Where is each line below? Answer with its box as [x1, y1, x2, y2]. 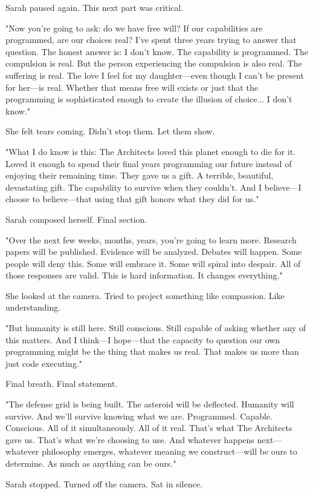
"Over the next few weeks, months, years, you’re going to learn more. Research [5, 233, 297, 246]
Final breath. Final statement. [5, 377, 118, 390]
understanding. [5, 301, 61, 314]
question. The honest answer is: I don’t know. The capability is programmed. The [5, 45, 308, 58]
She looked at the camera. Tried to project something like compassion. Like [5, 289, 285, 301]
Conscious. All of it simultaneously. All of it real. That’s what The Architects [5, 421, 292, 434]
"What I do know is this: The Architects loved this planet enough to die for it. [5, 145, 296, 157]
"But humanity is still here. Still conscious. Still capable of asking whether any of [5, 321, 306, 334]
